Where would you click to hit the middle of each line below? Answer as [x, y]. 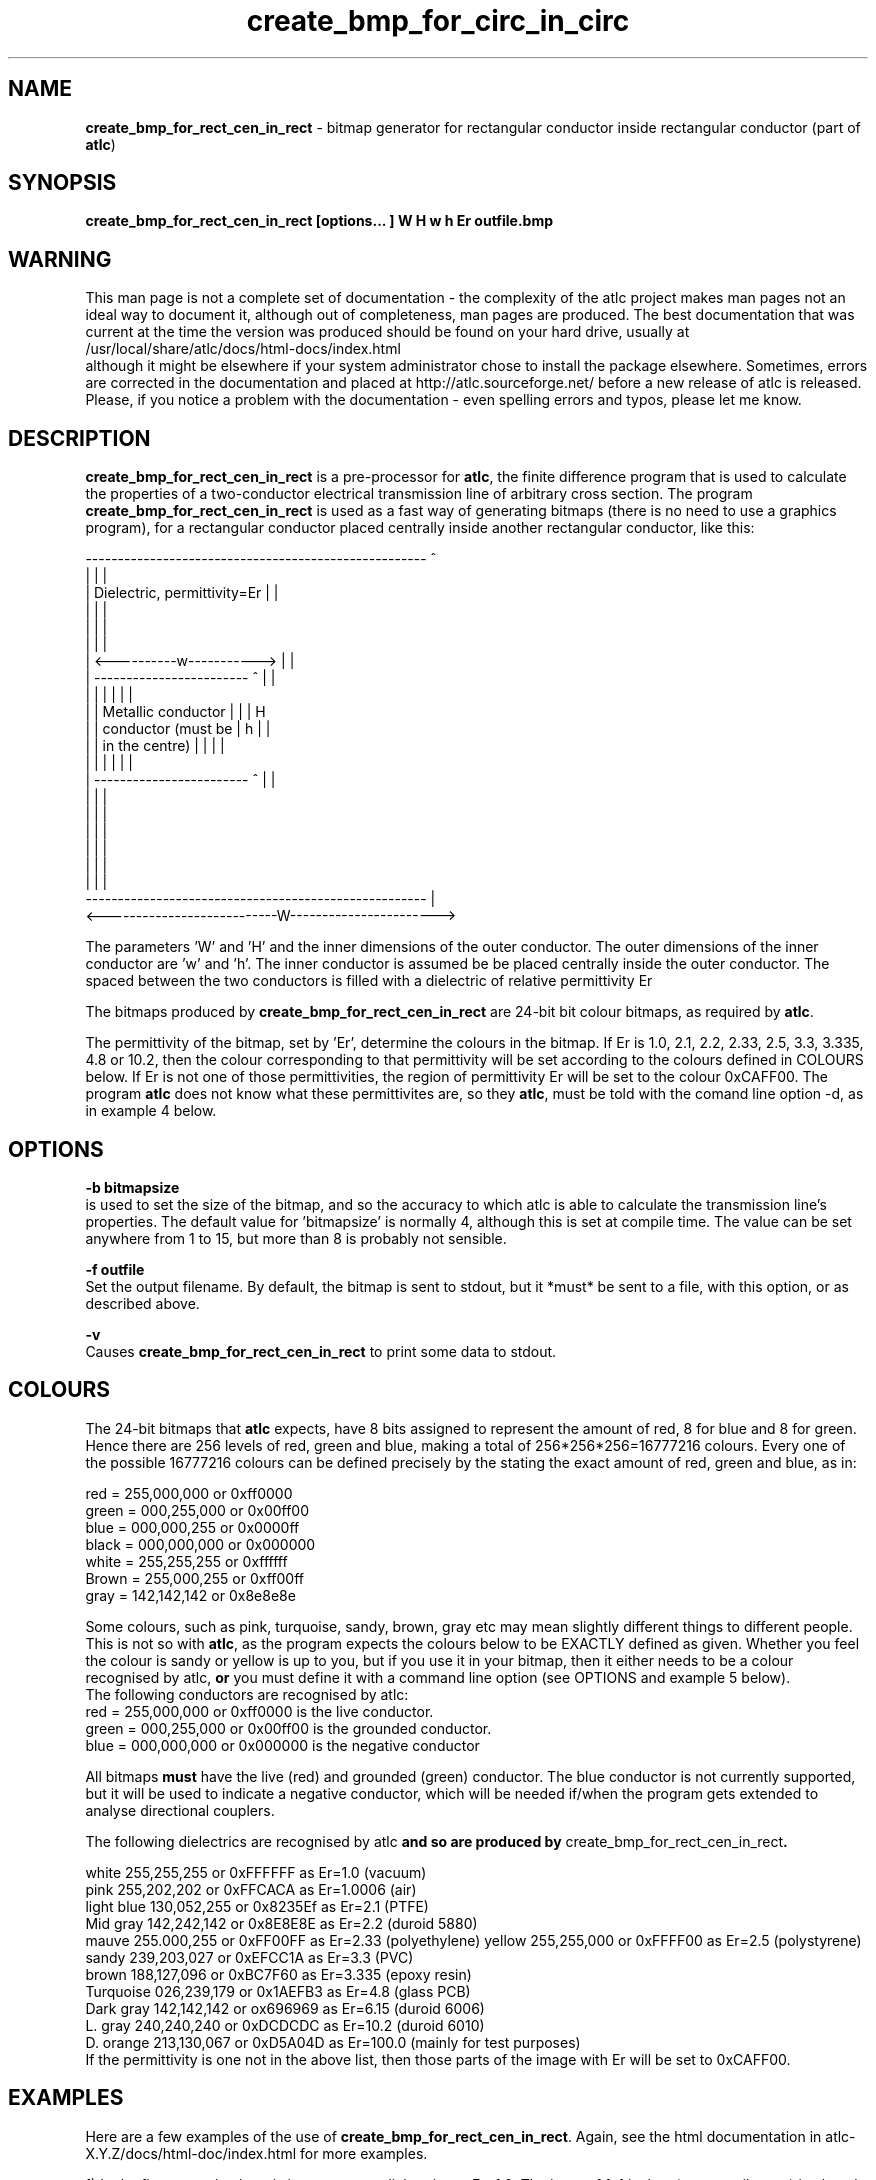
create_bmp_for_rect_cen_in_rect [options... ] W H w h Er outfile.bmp [319, 221]
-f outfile [115, 1269]
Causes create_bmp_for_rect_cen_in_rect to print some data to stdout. [321, 1351]
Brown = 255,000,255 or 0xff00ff [194, 1578]
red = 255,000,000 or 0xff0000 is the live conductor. [259, 1711]
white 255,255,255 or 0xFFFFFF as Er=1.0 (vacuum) [256, 1872]
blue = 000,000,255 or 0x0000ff [192, 1527]
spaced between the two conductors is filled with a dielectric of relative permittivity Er [369, 981]
